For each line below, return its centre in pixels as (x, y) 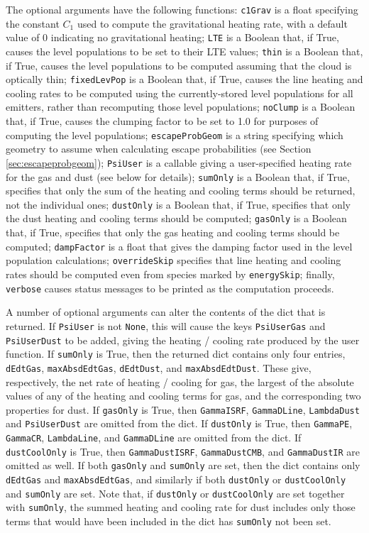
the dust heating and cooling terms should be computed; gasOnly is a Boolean (176, 218)
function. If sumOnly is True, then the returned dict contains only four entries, (176, 354)
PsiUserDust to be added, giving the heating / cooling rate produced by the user (183, 340)
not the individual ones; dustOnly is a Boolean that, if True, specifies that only (178, 204)
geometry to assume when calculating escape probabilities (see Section (159, 149)
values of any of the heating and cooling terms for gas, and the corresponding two (183, 396)
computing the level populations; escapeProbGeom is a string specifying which (175, 134)
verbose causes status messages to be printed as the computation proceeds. (170, 288)
